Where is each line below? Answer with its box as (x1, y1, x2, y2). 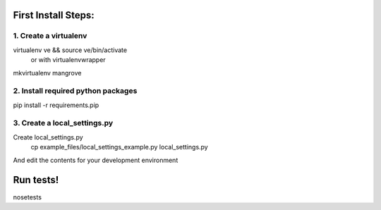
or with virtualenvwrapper (30, 56, 106, 64)
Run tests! (13, 174, 59, 186)
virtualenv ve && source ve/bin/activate (13, 46, 127, 54)
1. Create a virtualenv (13, 31, 87, 41)
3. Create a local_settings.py (13, 118, 114, 128)
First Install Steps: (13, 9, 95, 21)
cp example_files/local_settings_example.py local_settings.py (30, 143, 208, 152)
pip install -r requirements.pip (13, 101, 99, 109)
